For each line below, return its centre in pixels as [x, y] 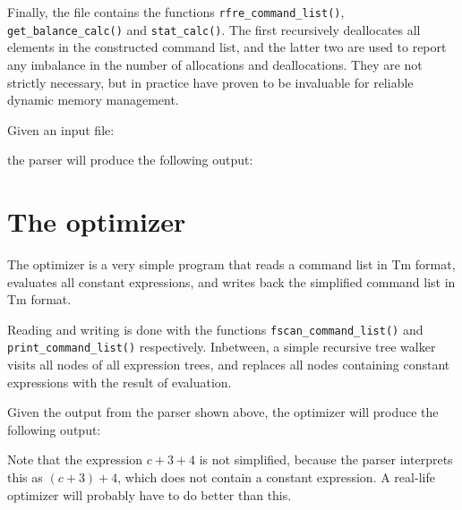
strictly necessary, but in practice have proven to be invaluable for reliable [210, 82]
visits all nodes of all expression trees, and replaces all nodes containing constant [229, 365]
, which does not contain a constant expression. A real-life [276, 477]
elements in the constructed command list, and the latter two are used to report [227, 47]
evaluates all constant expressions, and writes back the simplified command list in [231, 281]
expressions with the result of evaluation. [120, 382]
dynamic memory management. [93, 100]
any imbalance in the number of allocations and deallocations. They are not [215, 64]
